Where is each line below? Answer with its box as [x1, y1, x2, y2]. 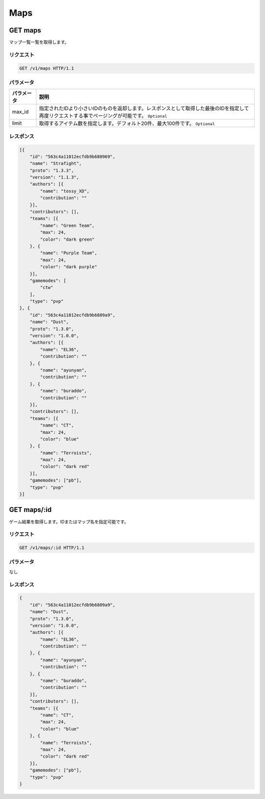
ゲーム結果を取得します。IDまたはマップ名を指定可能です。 [9, 518, 129, 524]
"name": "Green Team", [40, 223, 95, 228]
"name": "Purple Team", [40, 250, 98, 256]
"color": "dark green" [40, 236, 95, 242]
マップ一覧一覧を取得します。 [9, 39, 69, 45]
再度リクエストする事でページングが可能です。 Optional [39, 112, 167, 119]
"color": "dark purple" [40, 264, 98, 270]
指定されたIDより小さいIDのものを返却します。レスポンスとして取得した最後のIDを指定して [39, 105, 249, 112]
